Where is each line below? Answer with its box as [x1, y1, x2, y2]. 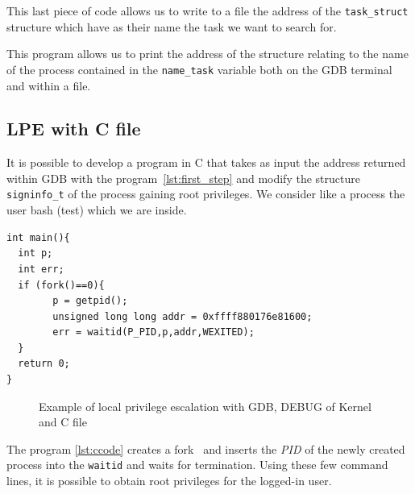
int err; [18, 263, 64, 275]
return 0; [18, 358, 70, 370]
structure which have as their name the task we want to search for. [6, 18, 337, 35]
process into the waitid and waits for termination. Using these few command [6, 456, 388, 473]
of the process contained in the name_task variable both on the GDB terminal [6, 60, 392, 77]
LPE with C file [6, 116, 141, 141]
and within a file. [6, 77, 91, 93]
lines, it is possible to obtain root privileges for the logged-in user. [6, 472, 332, 489]
